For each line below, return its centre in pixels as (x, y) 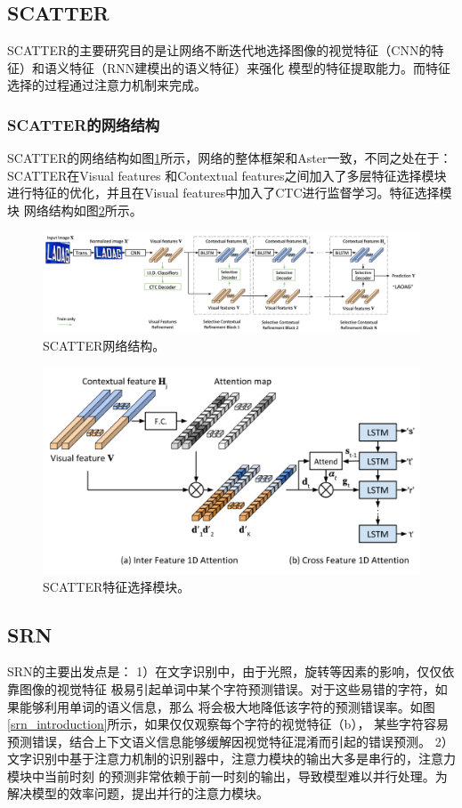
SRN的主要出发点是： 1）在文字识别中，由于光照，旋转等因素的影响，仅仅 (225, 671)
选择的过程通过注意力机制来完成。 (107, 85)
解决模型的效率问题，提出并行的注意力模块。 (138, 793)
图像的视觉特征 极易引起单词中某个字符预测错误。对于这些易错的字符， (227, 688)
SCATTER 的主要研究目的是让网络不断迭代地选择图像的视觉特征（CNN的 (219, 50)
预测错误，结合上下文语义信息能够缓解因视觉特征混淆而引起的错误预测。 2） (231, 741)
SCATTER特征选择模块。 (117, 586)
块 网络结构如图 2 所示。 (75, 210)
